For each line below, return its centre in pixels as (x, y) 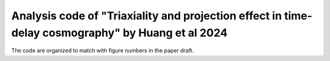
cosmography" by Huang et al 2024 (135, 33)
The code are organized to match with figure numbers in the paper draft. (103, 51)
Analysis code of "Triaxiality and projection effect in (147, 16)
